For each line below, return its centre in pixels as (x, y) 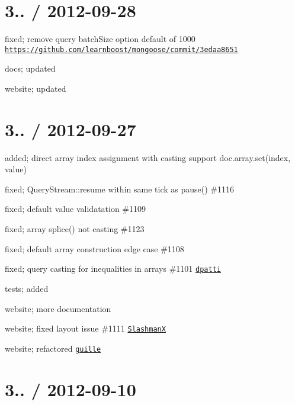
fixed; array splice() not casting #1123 (75, 229)
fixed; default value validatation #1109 (76, 209)
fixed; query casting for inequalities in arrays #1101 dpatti (113, 269)
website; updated (36, 88)
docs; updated (30, 68)
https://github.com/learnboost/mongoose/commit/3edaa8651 (121, 49)
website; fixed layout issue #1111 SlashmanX (85, 328)
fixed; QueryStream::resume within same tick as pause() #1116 (119, 189)
